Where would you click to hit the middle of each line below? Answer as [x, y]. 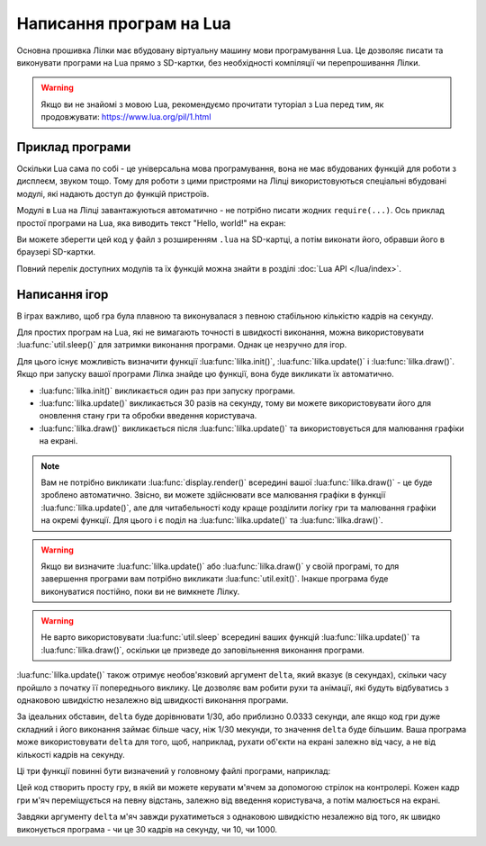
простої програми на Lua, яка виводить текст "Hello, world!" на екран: [151, 223]
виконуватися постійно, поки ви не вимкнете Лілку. [140, 591]
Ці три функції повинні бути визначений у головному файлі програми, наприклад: [174, 770]
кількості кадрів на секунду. [71, 754]
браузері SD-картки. [56, 252]
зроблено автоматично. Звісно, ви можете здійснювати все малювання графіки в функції [213, 495]
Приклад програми [74, 147]
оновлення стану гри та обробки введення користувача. [148, 416]
